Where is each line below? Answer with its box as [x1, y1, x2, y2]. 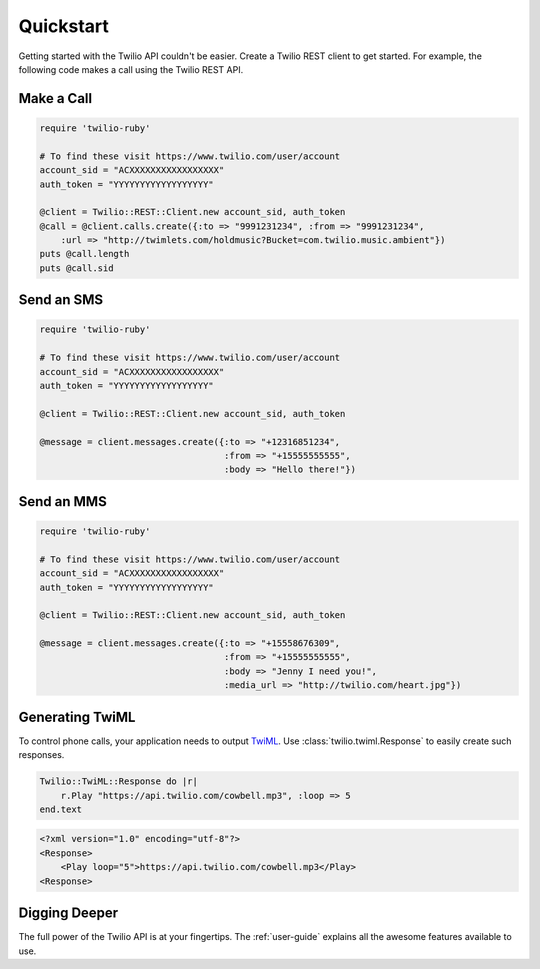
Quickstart [18, 15, 110, 37]
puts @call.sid [39, 262, 114, 274]
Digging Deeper [18, 905, 119, 922]
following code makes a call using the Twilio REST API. [18, 63, 244, 75]
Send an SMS [18, 291, 104, 309]
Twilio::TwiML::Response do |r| [39, 776, 199, 787]
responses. [18, 749, 65, 761]
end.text [39, 803, 83, 815]
